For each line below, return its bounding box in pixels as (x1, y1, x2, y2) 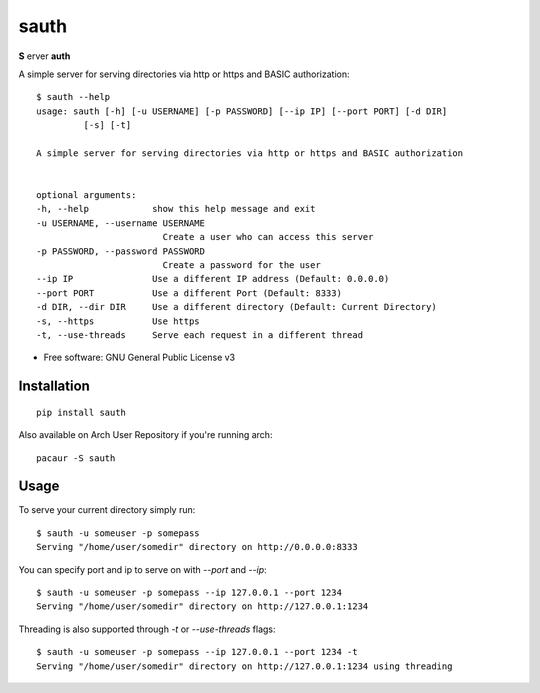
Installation (18, 378, 90, 395)
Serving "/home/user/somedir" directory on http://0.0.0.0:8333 (36, 541, 359, 553)
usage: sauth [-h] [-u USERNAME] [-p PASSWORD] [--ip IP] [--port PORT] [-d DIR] (36, 105, 448, 117)
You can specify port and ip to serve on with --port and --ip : (18, 563, 267, 575)
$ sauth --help (36, 91, 111, 103)
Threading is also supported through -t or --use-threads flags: (18, 623, 276, 635)
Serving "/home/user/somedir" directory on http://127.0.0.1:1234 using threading (36, 660, 453, 672)
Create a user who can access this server (162, 231, 374, 243)
